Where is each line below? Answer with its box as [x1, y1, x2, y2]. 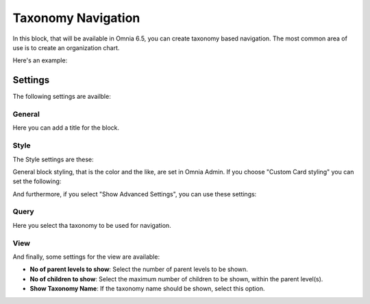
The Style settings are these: [12, 155, 94, 163]
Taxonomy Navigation [12, 10, 140, 25]
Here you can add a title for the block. [12, 124, 120, 132]
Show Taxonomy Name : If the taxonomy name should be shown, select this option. [29, 285, 265, 293]
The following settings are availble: [12, 93, 111, 101]
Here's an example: [12, 56, 68, 65]
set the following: [12, 177, 62, 185]
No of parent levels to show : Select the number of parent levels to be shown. [29, 265, 248, 274]
